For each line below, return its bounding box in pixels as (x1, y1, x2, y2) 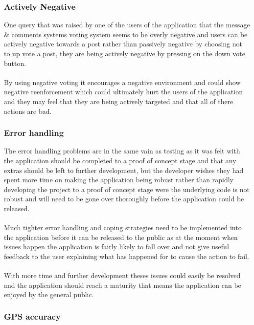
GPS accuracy (4, 310, 61, 322)
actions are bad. (4, 106, 52, 116)
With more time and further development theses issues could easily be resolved (4, 270, 241, 281)
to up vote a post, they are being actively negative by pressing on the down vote (4, 48, 246, 58)
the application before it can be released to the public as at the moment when (4, 232, 238, 242)
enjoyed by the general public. (4, 289, 94, 300)
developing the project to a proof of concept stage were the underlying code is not (4, 184, 250, 194)
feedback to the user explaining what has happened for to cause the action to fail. (4, 251, 249, 261)
